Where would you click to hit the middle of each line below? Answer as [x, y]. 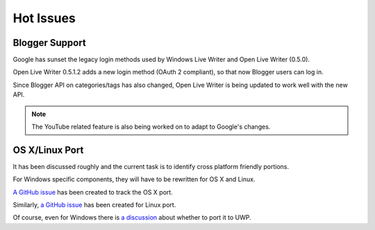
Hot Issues [44, 18]
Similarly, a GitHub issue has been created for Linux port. [94, 205]
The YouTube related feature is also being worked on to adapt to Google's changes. [151, 127]
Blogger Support [49, 43]
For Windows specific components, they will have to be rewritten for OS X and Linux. [134, 179]
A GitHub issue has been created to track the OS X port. [93, 192]
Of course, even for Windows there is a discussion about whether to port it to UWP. [132, 217]
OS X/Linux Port [48, 150]
